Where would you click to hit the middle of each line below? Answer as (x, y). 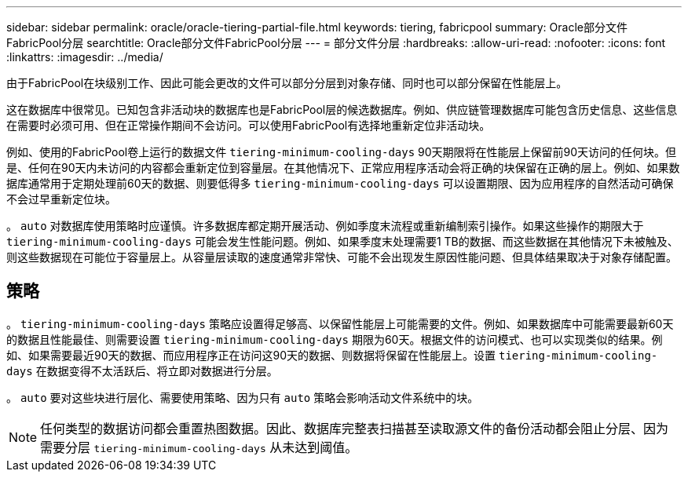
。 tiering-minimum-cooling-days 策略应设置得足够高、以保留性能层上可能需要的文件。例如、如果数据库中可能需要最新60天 (340, 323)
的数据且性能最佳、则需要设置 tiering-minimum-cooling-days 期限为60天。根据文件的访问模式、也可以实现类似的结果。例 (335, 339)
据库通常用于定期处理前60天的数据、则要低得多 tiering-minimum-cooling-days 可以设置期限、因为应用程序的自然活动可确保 (340, 183)
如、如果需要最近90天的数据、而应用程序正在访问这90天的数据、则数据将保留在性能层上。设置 (251, 355)
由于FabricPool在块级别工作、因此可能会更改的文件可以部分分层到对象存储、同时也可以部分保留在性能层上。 (287, 83)
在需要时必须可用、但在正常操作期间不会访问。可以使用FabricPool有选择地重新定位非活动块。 (249, 125)
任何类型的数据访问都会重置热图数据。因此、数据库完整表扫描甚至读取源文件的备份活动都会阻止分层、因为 (355, 428)
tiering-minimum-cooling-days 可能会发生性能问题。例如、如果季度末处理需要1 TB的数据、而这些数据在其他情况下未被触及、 (342, 241)
